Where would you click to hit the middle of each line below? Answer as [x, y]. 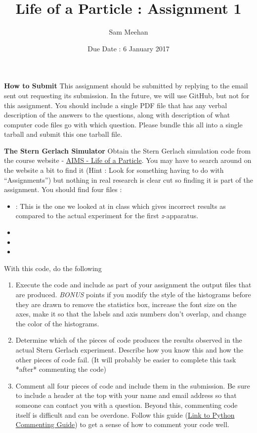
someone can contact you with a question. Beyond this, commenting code [127, 405]
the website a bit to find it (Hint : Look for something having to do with [114, 170]
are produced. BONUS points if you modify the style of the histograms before [133, 294]
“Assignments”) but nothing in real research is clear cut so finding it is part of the [128, 179]
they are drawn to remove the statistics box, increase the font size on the [126, 304]
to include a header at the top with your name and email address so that [126, 395]
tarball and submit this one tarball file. [63, 134]
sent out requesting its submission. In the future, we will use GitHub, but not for [127, 95]
